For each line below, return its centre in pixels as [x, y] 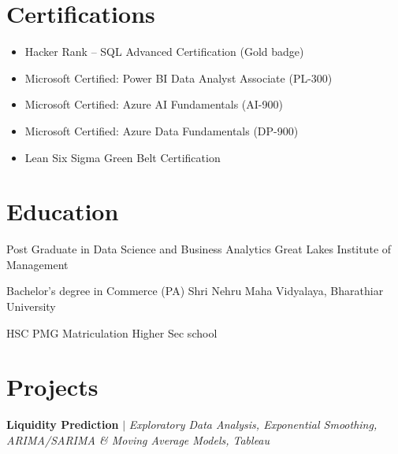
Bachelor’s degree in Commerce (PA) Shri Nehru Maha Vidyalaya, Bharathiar [195, 291]
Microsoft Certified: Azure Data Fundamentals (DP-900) [162, 130]
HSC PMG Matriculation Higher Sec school [112, 332]
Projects [52, 387]
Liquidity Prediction [63, 424]
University [31, 306]
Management [37, 264]
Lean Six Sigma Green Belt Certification [123, 157]
